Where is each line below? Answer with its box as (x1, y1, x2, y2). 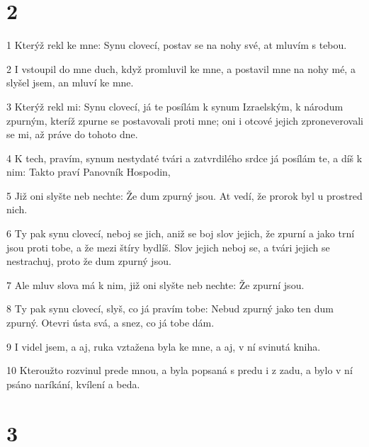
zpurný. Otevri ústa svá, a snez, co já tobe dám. (6, 315, 215, 330)
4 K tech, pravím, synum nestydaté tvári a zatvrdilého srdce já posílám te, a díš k (6, 150, 363, 165)
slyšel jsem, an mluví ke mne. (6, 75, 134, 90)
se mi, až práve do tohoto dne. (6, 127, 138, 142)
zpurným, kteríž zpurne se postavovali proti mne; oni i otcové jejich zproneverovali (6, 113, 363, 128)
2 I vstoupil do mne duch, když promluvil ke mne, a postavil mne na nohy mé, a (6, 61, 356, 76)
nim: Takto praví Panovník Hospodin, (6, 164, 171, 179)
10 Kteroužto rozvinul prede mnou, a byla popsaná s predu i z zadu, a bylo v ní (6, 363, 353, 378)
